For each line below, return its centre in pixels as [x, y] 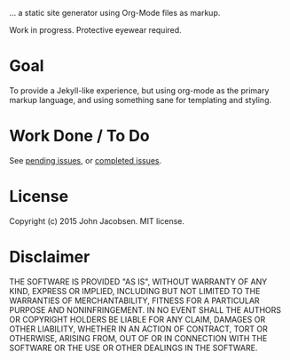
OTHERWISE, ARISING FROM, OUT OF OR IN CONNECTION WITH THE [138, 338]
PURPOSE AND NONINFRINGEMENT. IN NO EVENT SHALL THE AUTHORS [145, 309]
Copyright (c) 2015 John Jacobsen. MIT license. [97, 220]
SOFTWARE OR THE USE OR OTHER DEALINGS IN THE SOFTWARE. [133, 348]
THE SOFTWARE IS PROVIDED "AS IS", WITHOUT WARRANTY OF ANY [138, 281]
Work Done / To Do [79, 136]
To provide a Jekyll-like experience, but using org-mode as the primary [139, 90]
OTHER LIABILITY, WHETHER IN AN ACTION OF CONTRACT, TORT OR [138, 329]
